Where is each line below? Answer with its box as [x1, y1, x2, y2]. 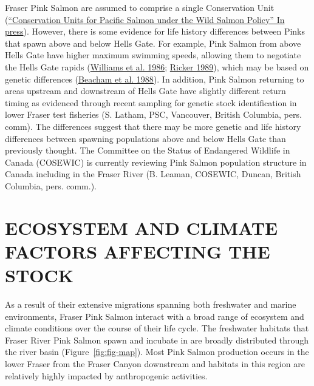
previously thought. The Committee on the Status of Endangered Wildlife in [5, 144, 290, 157]
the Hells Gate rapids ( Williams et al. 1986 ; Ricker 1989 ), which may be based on [5, 60, 309, 73]
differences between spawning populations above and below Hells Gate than [5, 132, 286, 144]
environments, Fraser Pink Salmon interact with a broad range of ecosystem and [5, 310, 304, 322]
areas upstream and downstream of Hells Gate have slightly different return [5, 84, 286, 97]
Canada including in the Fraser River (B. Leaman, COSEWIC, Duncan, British [5, 168, 301, 180]
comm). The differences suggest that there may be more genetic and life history [5, 120, 301, 132]
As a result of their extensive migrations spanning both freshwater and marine [5, 298, 296, 310]
